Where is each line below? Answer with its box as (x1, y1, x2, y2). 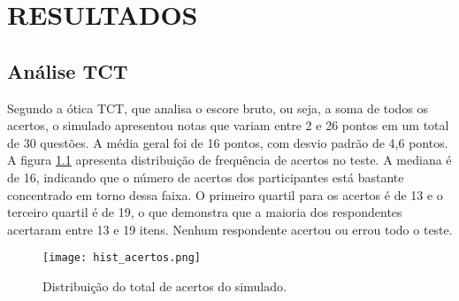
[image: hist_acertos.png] (42, 251, 201, 265)
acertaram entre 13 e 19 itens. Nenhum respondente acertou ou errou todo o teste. (7, 220, 453, 238)
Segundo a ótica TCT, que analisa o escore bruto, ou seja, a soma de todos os (7, 98, 429, 117)
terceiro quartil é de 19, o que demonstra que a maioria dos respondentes (7, 203, 402, 221)
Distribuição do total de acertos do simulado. (42, 276, 287, 295)
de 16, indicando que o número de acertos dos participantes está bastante (7, 167, 404, 186)
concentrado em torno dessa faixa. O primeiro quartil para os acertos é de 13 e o (7, 185, 443, 204)
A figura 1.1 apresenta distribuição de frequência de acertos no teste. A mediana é (7, 150, 452, 169)
